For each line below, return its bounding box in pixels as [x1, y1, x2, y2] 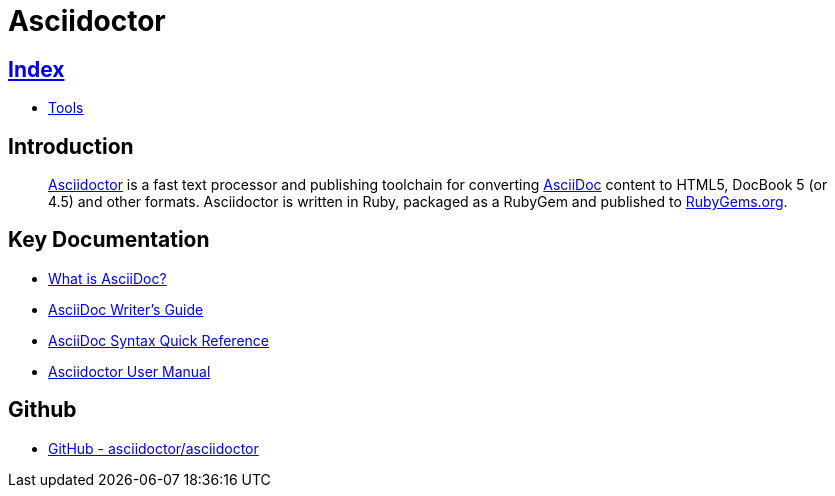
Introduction [8, 133, 134, 159]
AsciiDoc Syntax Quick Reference [48, 331, 269, 349]
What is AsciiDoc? [48, 269, 167, 287]
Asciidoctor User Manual [48, 362, 211, 380]
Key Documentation [8, 227, 210, 253]
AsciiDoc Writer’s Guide [48, 300, 204, 318]
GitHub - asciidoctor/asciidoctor [48, 439, 259, 457]
